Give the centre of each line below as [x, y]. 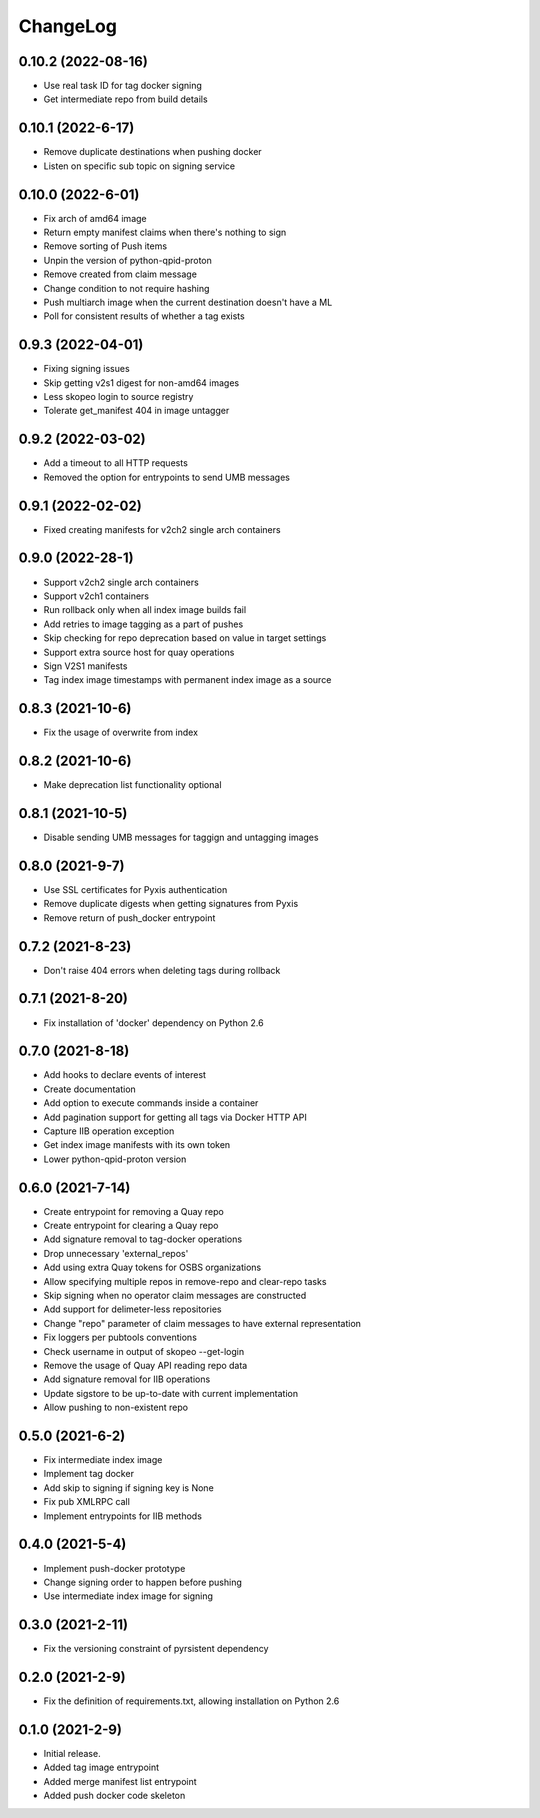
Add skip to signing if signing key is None [128, 1487]
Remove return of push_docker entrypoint [129, 917]
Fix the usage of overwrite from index [121, 732]
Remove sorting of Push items [105, 246]
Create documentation [90, 1089]
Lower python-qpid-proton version [115, 1159]
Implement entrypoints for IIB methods [122, 1516]
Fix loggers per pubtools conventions [120, 1337]
